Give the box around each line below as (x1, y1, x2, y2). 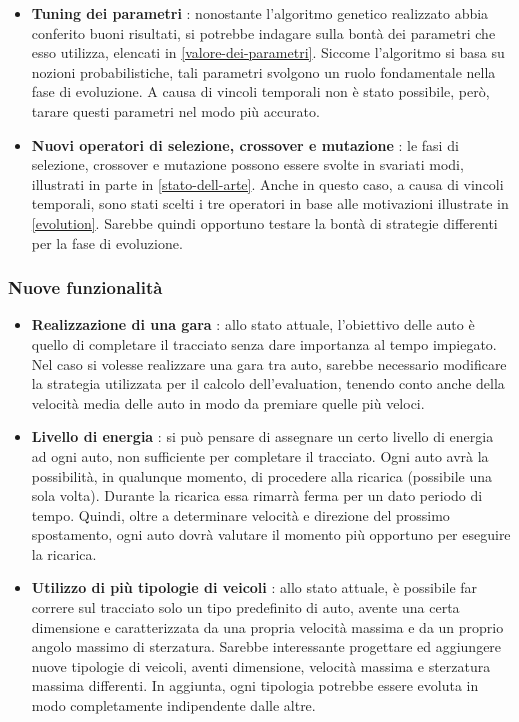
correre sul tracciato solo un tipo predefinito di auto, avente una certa (31, 597, 460, 618)
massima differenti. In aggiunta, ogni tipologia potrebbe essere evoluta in (31, 675, 479, 696)
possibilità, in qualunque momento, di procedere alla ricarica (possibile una (31, 465, 492, 486)
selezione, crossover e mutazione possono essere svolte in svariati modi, (31, 154, 464, 175)
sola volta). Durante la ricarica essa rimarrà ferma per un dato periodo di (31, 485, 483, 506)
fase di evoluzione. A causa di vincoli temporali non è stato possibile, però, (31, 81, 490, 102)
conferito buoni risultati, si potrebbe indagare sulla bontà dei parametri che (31, 22, 496, 43)
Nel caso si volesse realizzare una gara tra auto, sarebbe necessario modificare (31, 353, 507, 374)
